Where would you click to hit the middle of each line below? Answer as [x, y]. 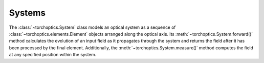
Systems [27, 13]
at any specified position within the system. [53, 55]
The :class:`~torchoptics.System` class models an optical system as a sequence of [92, 27]
